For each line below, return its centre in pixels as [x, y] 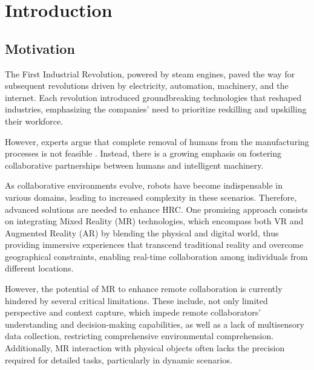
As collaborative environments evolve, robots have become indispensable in [144, 185]
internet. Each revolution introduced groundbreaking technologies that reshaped [153, 97]
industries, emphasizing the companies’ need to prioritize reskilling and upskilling [156, 109]
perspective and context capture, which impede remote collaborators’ [133, 312]
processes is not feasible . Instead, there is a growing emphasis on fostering [143, 153]
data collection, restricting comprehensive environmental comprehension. [139, 336]
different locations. [39, 268]
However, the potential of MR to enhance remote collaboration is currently [144, 289]
